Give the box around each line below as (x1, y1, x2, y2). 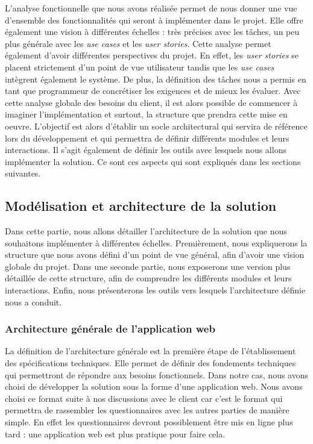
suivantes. (5, 167, 41, 180)
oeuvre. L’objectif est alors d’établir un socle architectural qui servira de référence (5, 119, 308, 132)
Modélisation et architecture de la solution (5, 196, 277, 215)
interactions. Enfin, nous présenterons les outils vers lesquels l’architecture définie (5, 284, 306, 296)
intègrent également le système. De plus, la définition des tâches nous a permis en (5, 72, 306, 85)
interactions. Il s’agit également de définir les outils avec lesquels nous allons (5, 143, 286, 156)
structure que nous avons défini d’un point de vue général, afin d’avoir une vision (5, 248, 305, 261)
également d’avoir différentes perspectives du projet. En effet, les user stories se (5, 49, 299, 61)
